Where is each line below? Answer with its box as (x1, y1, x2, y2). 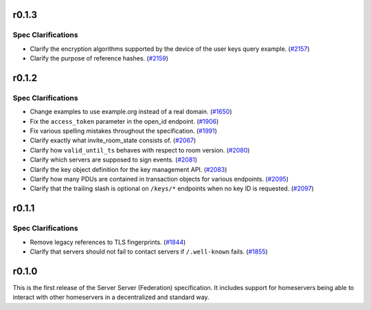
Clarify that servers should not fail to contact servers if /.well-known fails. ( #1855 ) (30, 247, 268, 256)
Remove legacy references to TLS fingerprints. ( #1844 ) (30, 238, 186, 246)
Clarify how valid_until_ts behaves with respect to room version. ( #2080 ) (30, 146, 250, 154)
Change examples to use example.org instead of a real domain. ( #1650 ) (30, 107, 232, 116)
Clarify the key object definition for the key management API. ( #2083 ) (30, 165, 227, 173)
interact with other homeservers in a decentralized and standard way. (12, 293, 210, 302)
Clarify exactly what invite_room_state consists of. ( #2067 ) (30, 136, 196, 144)
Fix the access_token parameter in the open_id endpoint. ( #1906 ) (30, 117, 219, 125)
